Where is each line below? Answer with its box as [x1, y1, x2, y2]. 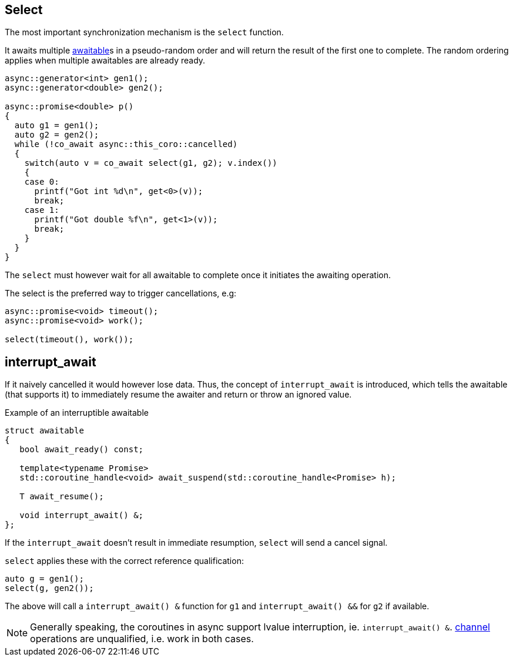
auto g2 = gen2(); [14, 130, 99, 140]
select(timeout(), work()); [5, 335, 134, 345]
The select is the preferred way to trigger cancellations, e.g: [5, 288, 237, 299]
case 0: [24, 177, 59, 187]
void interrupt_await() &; [19, 510, 144, 520]
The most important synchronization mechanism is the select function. [5, 27, 284, 38]
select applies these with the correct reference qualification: [5, 556, 244, 566]
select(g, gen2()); [5, 583, 94, 593]
